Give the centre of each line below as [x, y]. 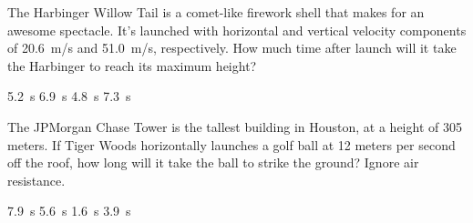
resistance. [36, 180]
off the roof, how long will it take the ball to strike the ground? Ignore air [213, 162]
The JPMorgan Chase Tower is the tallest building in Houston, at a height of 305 [235, 126]
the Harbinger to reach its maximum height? [132, 65]
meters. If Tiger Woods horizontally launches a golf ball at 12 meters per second [231, 144]
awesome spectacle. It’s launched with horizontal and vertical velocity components [237, 30]
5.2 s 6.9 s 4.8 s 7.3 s [69, 96]
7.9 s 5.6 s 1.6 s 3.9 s [69, 211]
